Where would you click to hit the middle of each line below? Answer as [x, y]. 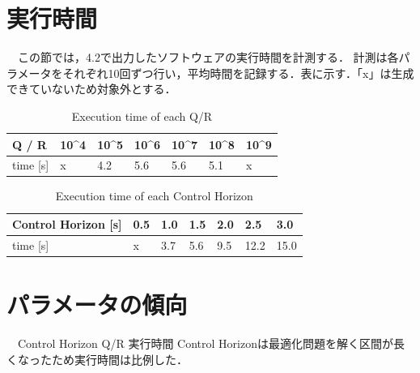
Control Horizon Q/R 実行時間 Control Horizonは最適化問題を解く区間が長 [211, 343]
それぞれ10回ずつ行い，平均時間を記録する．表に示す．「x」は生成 [238, 73]
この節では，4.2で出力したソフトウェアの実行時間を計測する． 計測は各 [208, 57]
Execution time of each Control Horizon [154, 196]
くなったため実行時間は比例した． [97, 359]
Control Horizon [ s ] [67, 224]
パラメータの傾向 [97, 304]
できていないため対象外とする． [91, 89]
